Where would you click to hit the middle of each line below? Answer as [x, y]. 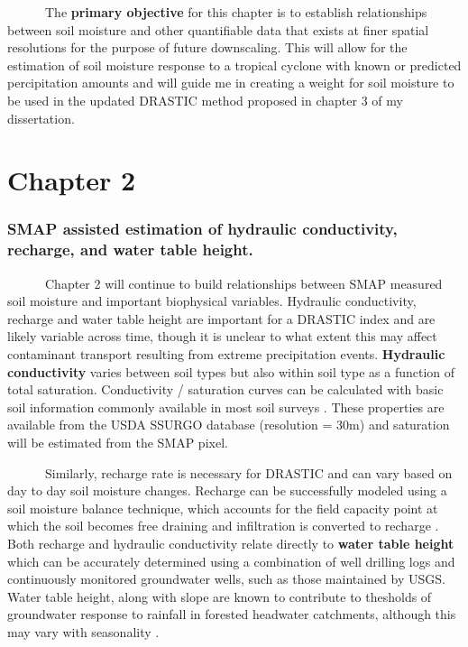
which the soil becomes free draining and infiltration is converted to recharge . [223, 526]
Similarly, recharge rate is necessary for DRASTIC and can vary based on [248, 472]
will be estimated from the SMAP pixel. [118, 443]
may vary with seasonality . [83, 631]
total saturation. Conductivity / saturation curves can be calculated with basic [225, 389]
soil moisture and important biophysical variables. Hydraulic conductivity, [212, 301]
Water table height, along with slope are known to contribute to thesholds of [220, 596]
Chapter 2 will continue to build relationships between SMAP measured [243, 283]
